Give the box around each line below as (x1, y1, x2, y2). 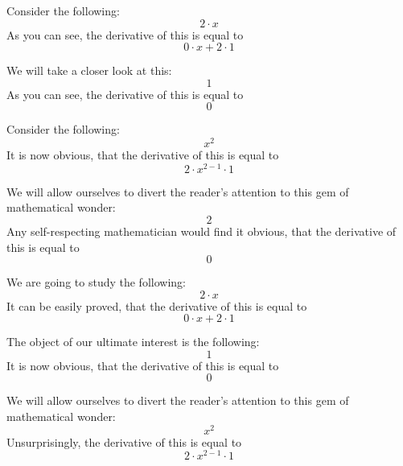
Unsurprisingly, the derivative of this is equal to (6, 433, 242, 450)
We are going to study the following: (6, 274, 186, 291)
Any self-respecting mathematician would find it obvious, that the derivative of (6, 222, 397, 239)
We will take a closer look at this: (6, 62, 172, 79)
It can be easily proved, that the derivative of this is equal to (6, 297, 307, 314)
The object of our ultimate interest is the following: (6, 333, 260, 350)
